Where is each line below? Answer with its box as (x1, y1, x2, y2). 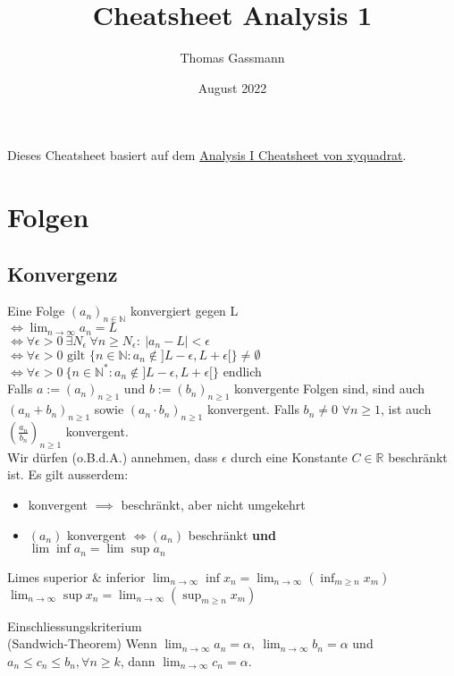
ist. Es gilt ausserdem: (7, 465, 129, 484)
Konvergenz (7, 259, 118, 287)
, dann (120, 651, 156, 670)
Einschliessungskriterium (7, 616, 142, 635)
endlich (223, 361, 262, 380)
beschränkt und (188, 525, 276, 544)
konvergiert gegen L (130, 301, 239, 320)
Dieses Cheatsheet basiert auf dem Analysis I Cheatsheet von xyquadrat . (7, 146, 407, 165)
